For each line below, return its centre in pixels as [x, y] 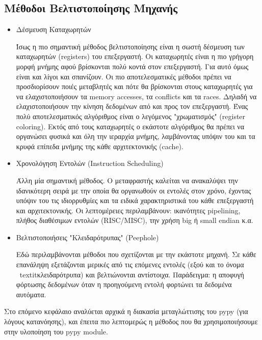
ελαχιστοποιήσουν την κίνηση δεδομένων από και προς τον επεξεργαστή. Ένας [132, 106]
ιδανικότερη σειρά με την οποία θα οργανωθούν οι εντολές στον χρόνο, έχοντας [134, 190]
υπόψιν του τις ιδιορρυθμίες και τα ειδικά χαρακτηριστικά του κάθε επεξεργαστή [135, 200]
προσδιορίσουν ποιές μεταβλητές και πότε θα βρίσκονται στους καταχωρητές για [134, 86]
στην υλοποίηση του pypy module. [56, 331]
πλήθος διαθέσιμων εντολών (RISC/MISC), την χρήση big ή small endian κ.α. [135, 220]
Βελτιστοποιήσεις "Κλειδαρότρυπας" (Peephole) [87, 237]
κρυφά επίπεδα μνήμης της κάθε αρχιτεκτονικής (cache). [100, 146]
